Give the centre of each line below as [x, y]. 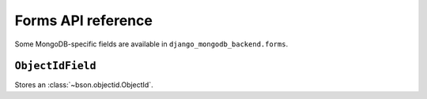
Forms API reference [84, 20]
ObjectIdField [55, 66]
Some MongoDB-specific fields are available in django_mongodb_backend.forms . [151, 44]
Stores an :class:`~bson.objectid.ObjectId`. [84, 85]
